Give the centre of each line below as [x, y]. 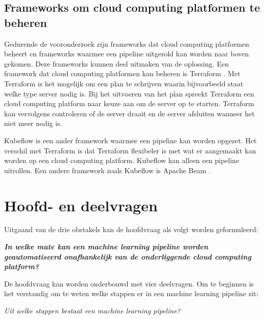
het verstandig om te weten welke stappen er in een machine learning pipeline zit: [131, 293]
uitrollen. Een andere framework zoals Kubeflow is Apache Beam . [107, 170]
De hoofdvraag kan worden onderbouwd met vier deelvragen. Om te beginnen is [129, 283]
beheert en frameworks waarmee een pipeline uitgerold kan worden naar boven [127, 54]
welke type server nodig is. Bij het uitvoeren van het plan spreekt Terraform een [129, 93]
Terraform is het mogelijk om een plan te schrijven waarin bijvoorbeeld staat [124, 83]
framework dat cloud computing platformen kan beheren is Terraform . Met [122, 73]
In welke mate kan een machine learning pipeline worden [106, 247]
